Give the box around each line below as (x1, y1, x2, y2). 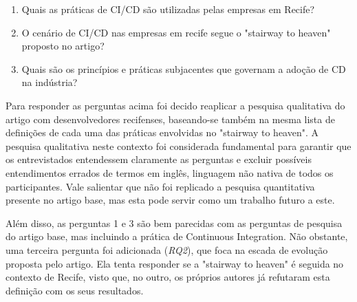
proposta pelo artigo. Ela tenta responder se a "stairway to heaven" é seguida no (6, 256, 344, 270)
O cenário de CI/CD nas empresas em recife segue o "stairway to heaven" (21, 25, 331, 39)
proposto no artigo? (21, 39, 105, 53)
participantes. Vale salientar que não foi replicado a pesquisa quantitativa (6, 179, 315, 193)
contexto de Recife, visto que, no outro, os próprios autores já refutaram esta (6, 270, 330, 284)
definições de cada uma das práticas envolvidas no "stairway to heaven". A (6, 125, 319, 140)
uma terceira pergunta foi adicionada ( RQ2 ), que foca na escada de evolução (6, 242, 328, 257)
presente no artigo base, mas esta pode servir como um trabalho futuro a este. (6, 193, 335, 207)
